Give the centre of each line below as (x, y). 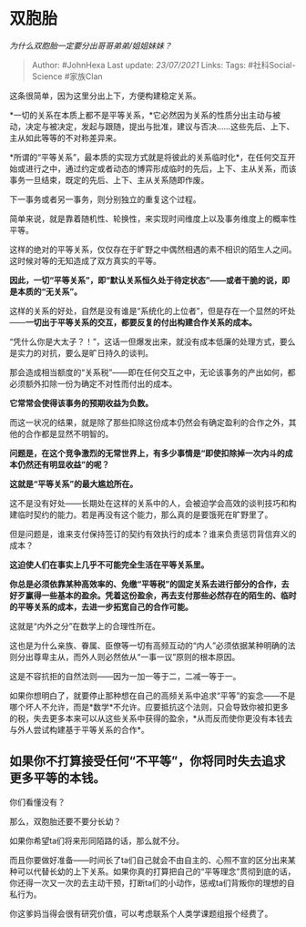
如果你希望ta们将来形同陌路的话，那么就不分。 (97, 840)
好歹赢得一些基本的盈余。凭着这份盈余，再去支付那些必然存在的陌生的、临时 (153, 595)
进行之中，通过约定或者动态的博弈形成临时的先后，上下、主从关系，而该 (161, 168)
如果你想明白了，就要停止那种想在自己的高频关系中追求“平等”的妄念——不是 (153, 695)
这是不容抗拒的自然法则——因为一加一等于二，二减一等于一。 (125, 676)
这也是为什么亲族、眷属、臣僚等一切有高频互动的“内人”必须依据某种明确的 (149, 645)
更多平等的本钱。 (57, 778)
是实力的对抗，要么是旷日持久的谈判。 (81, 352)
